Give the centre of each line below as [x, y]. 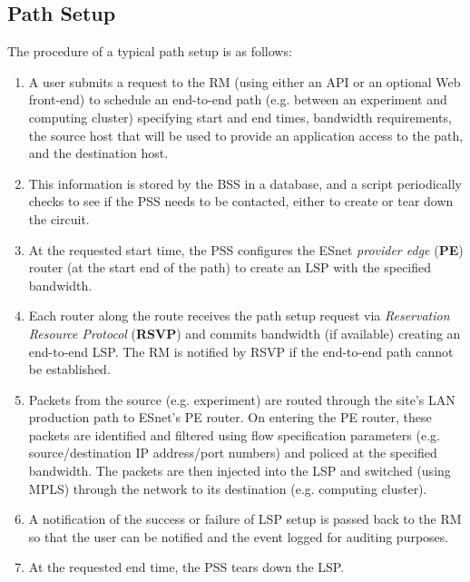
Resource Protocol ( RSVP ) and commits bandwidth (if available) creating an [245, 333]
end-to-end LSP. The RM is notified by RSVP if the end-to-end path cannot [241, 351]
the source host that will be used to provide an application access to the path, [246, 135]
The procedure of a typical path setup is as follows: [150, 51]
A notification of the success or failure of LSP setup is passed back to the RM [245, 519]
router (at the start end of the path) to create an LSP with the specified [230, 267]
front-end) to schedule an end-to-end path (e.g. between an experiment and [238, 99]
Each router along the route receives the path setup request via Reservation [239, 316]
